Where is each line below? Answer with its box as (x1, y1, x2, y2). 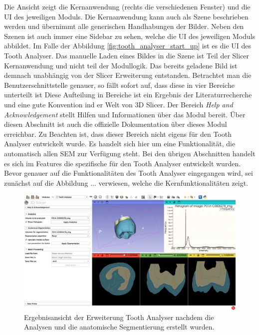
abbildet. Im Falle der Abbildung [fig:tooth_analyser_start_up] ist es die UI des (4, 40, 252, 51)
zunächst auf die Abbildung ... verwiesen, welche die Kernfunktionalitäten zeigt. (4, 177, 249, 188)
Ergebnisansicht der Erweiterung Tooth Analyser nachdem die (24, 312, 214, 322)
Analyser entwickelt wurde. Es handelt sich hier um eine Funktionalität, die (4, 138, 236, 149)
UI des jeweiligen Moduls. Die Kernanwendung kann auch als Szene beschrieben (4, 11, 249, 21)
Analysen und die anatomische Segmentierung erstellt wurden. (24, 322, 215, 332)
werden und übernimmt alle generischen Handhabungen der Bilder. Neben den (4, 21, 244, 31)
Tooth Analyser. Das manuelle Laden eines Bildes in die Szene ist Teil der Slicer (4, 50, 250, 60)
